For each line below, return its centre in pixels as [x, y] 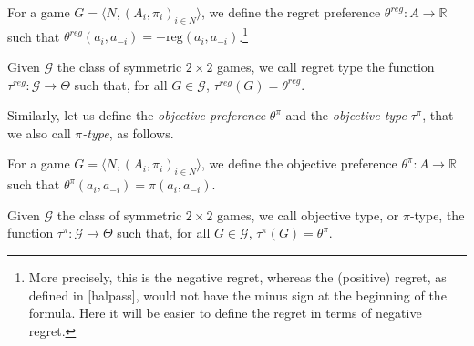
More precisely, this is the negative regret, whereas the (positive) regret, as [237, 277]
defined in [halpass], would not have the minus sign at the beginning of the [237, 295]
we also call [39, 132]
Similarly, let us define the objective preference [137, 115]
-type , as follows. [128, 132]
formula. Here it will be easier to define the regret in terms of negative [225, 313]
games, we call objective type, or [308, 214]
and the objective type [346, 115]
